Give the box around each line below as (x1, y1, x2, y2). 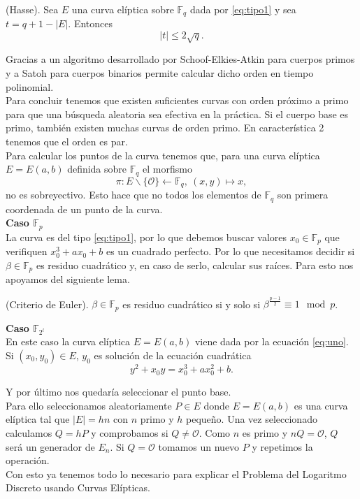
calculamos (6, 426, 52, 440)
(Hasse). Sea (6, 2, 59, 16)
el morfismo (143, 161, 192, 176)
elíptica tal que (6, 412, 70, 426)
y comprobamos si (91, 426, 168, 440)
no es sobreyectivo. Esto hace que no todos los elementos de (6, 187, 261, 202)
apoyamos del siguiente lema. (6, 272, 130, 287)
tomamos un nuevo (158, 439, 240, 454)
